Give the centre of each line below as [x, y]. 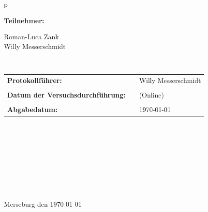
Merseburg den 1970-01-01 [43, 204]
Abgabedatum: [32, 109]
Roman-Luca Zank [31, 37]
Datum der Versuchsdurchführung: [67, 94]
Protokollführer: [35, 80]
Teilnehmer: [24, 20]
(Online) [152, 94]
